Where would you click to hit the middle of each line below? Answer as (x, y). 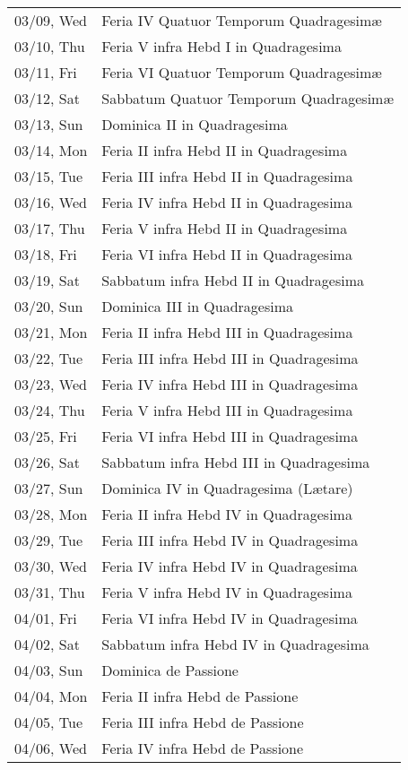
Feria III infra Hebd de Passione (203, 722)
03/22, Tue (49, 358)
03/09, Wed (51, 20)
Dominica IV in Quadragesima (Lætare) (227, 488)
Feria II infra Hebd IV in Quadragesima (227, 514)
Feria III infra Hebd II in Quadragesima (227, 176)
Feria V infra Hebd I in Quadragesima (221, 46)
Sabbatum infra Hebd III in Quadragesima (236, 462)
